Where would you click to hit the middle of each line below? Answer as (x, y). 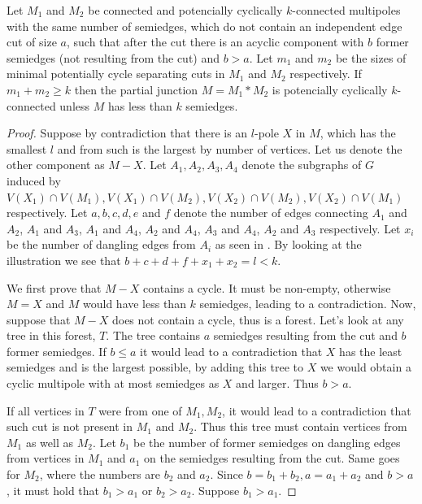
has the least (371, 351)
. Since (226, 474)
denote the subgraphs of (302, 165)
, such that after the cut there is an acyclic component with (215, 42)
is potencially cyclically (330, 89)
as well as (50, 442)
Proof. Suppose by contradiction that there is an (127, 133)
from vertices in (46, 458)
